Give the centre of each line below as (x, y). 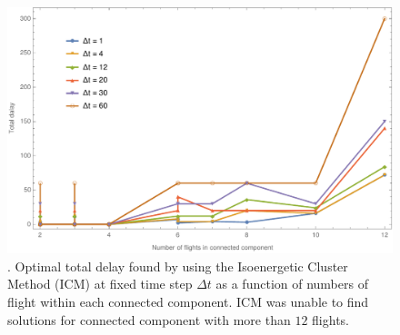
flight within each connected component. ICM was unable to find (188, 301)
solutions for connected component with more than (149, 319)
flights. (330, 319)
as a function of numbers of (292, 284)
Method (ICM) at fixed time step (100, 284)
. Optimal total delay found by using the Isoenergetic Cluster (178, 266)
